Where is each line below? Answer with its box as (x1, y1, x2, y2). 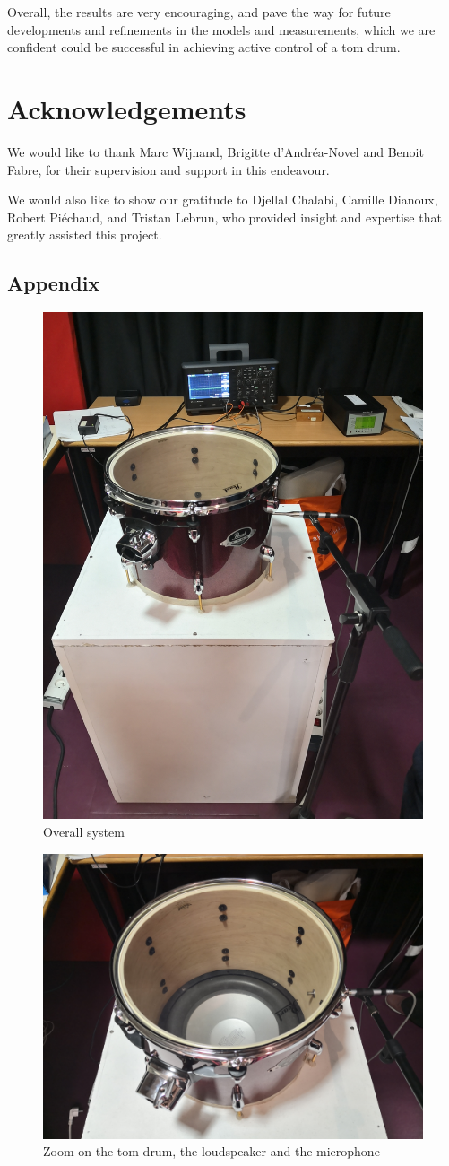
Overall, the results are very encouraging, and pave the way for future (7, 3, 391, 21)
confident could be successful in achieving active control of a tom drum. (7, 38, 401, 57)
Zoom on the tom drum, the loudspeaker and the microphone (43, 1142, 380, 1161)
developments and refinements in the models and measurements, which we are (7, 20, 436, 39)
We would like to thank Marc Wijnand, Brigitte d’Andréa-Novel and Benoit (7, 142, 424, 161)
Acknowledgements (7, 90, 246, 126)
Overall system (43, 822, 125, 840)
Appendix (7, 269, 100, 297)
